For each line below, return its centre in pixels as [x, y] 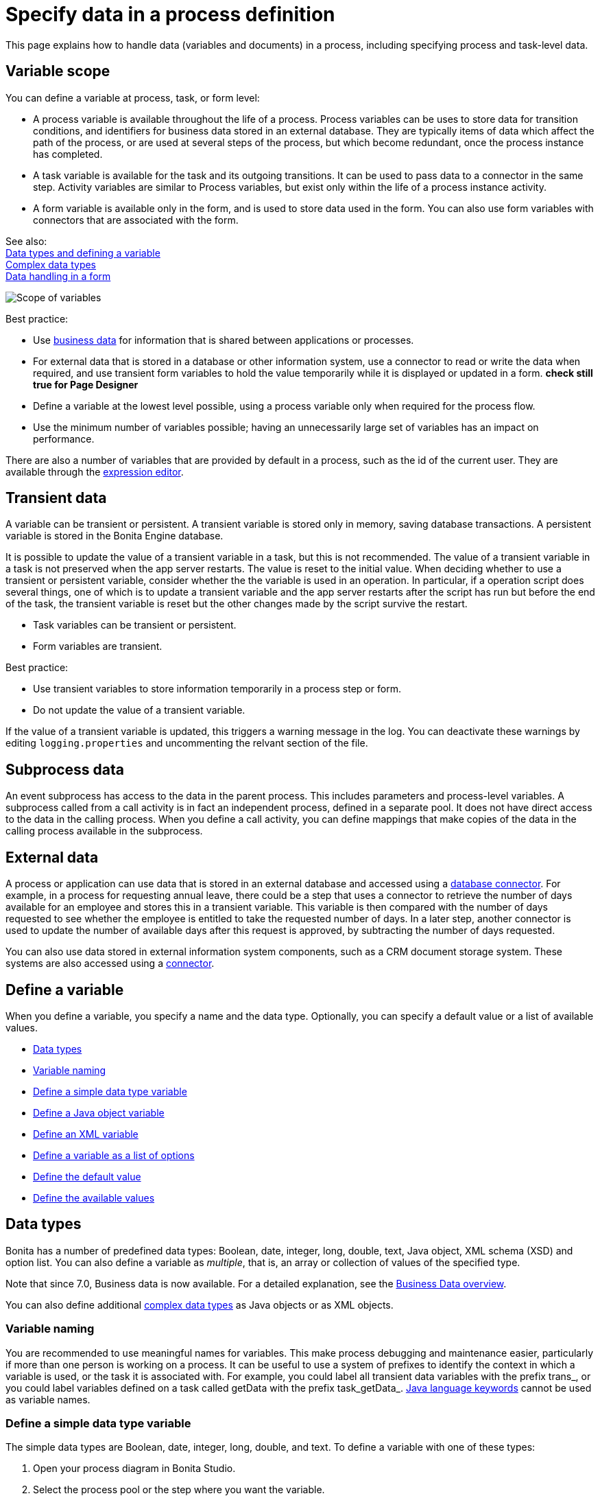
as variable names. [48, 1399]
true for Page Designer [86, 384]
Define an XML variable [86, 1134]
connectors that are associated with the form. [136, 220]
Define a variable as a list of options [114, 1155]
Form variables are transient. [98, 646]
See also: [26, 241]
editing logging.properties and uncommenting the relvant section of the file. [187, 743]
